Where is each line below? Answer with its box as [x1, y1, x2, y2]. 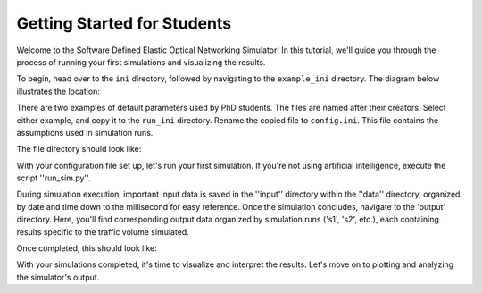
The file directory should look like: [16, 144, 142, 155]
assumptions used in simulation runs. [16, 127, 154, 138]
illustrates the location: [16, 86, 100, 96]
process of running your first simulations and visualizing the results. [16, 56, 266, 67]
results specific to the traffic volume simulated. [16, 226, 189, 237]
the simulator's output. [16, 272, 100, 282]
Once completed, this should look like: [16, 243, 157, 254]
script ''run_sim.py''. [16, 172, 91, 183]
